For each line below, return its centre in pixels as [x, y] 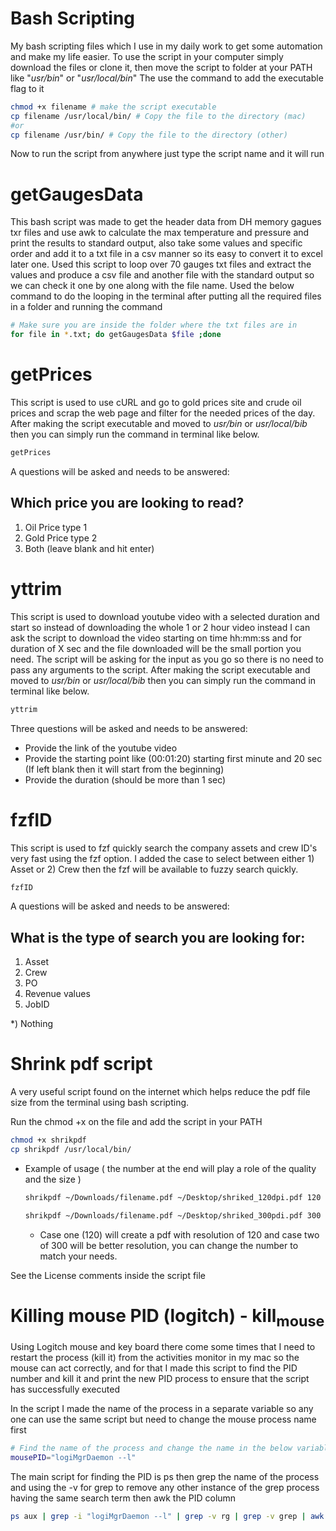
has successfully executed [65, 1389]
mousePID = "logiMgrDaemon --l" [73, 1458]
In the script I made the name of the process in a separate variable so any [162, 1409]
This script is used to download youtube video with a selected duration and [165, 616]
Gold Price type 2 [61, 538]
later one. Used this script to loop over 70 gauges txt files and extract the [161, 264]
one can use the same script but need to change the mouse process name [163, 1419]
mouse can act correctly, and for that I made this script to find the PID [154, 1368]
